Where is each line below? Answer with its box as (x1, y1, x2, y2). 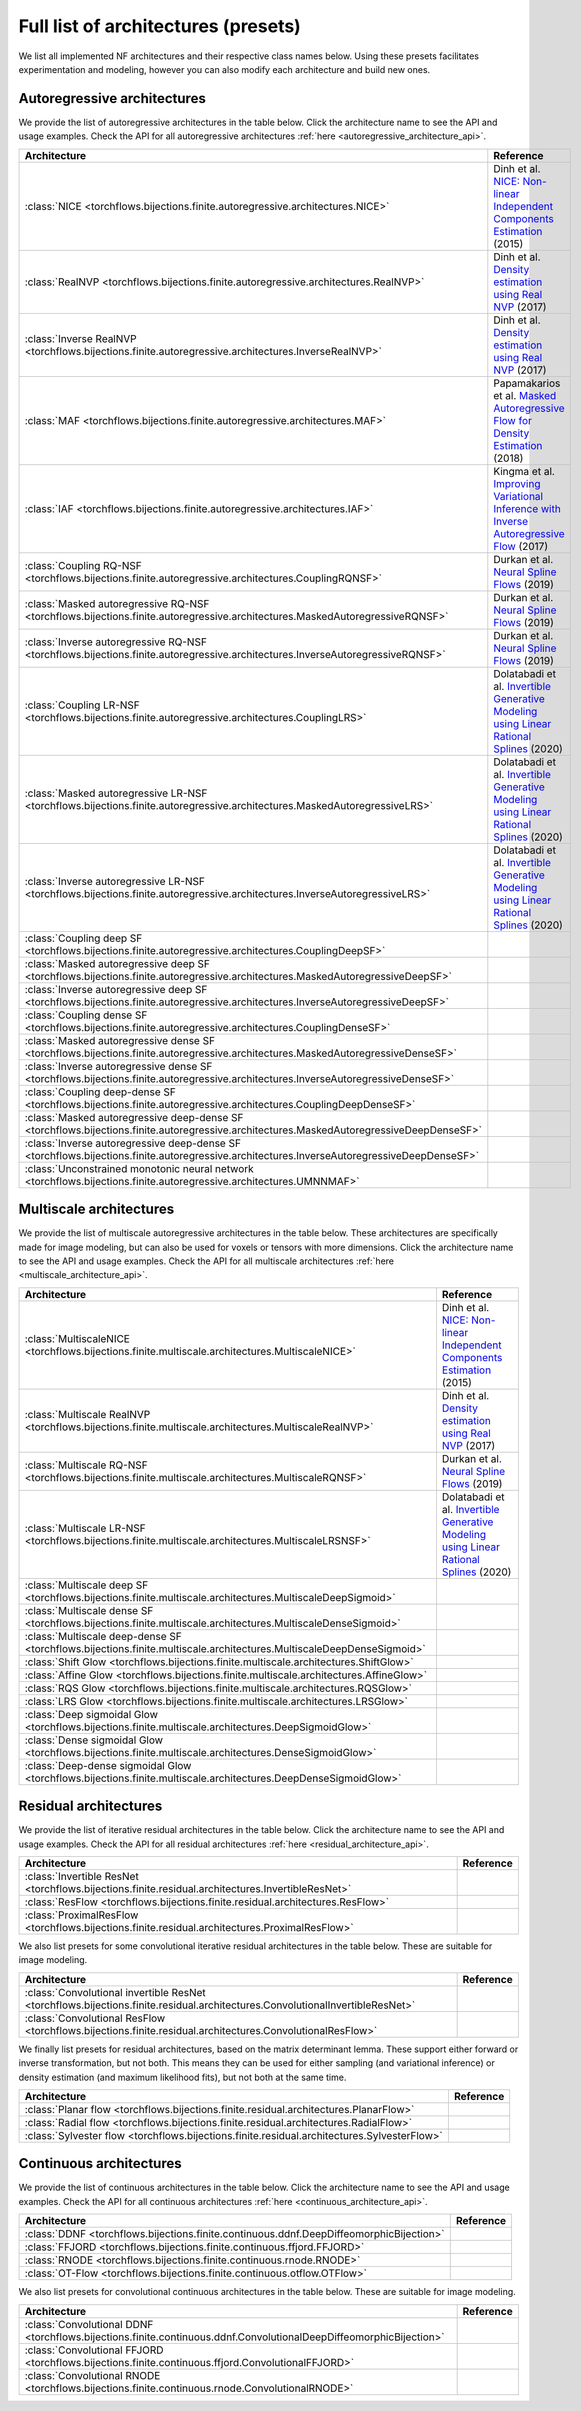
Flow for (493, 413, 532, 427)
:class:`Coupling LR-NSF (24, 698, 140, 712)
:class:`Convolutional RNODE (24, 2368, 161, 2382)
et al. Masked (493, 388, 557, 402)
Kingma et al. (493, 464, 555, 478)
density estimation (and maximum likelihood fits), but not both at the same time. (18, 2071, 347, 2083)
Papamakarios (493, 376, 561, 390)
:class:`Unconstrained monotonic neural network (24, 1161, 254, 1175)
